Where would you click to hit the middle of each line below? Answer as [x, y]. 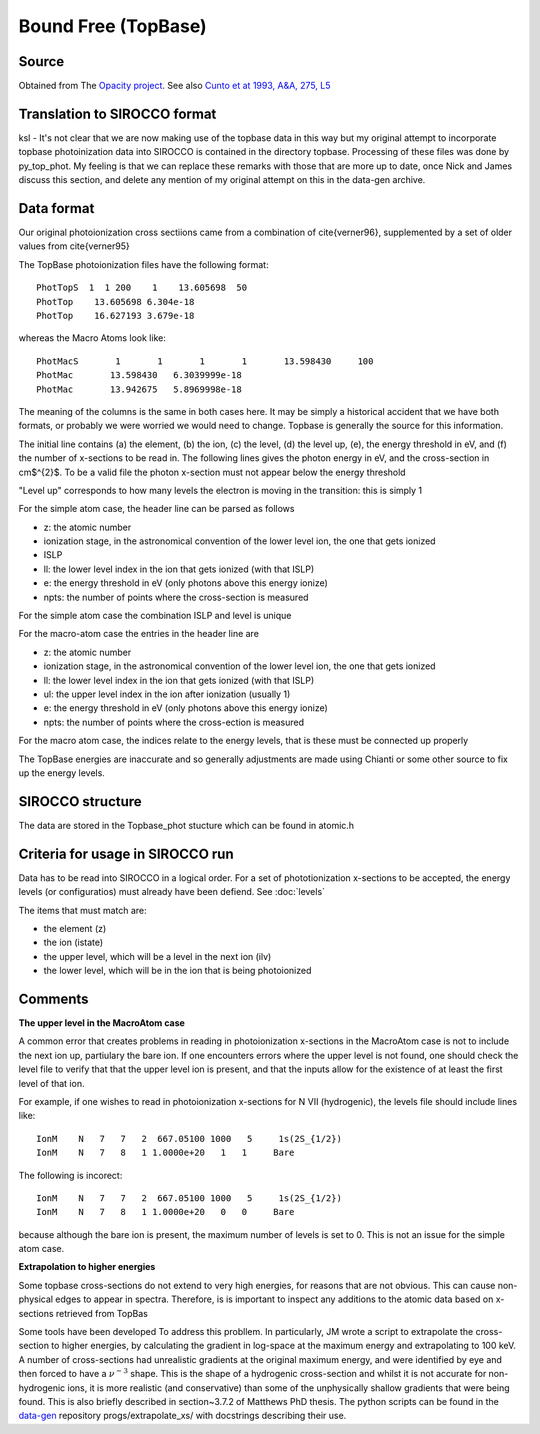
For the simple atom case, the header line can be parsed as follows [156, 509]
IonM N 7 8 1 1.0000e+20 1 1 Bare [165, 1153]
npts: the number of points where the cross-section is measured [176, 597]
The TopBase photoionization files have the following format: [143, 264]
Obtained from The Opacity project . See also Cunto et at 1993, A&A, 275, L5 [174, 86]
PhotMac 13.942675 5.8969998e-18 [139, 389]
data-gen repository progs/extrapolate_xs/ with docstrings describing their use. [182, 1416]
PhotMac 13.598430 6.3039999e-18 [139, 375]
